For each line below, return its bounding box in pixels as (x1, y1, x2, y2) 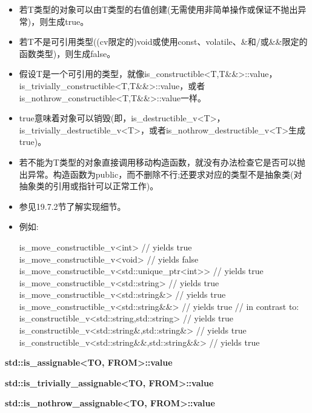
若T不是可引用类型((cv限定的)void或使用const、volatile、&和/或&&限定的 (19, 35, 308, 48)
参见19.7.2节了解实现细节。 (19, 200, 126, 212)
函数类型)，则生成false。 (19, 47, 116, 59)
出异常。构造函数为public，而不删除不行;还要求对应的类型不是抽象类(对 (19, 167, 302, 180)
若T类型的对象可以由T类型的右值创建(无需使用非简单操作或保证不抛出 (19, 3, 298, 15)
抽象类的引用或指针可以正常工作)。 (19, 180, 159, 192)
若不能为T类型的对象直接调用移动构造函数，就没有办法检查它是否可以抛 (19, 155, 305, 168)
